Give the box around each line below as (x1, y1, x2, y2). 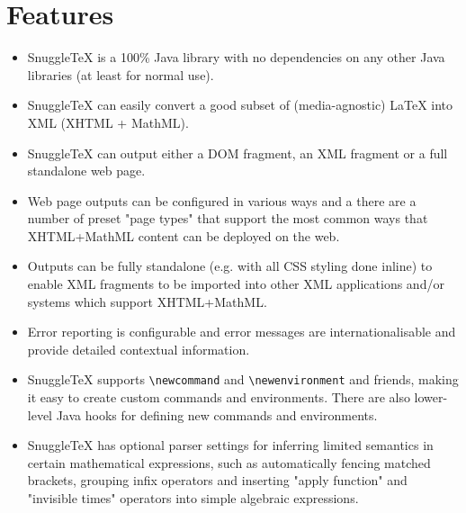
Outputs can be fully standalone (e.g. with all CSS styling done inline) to (27, 256, 433, 275)
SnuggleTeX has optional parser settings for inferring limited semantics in (27, 436, 434, 454)
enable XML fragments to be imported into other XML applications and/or (27, 274, 444, 293)
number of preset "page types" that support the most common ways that (27, 209, 428, 228)
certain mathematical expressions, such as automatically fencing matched (27, 453, 431, 472)
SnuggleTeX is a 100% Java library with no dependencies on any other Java (27, 48, 445, 67)
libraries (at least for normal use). (27, 65, 214, 84)
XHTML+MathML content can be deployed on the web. (27, 226, 340, 245)
